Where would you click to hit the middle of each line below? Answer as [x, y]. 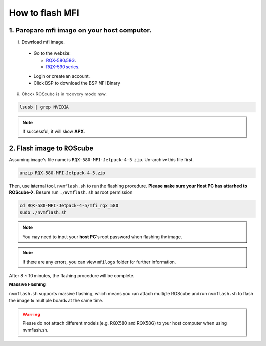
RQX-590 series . [63, 67]
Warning [31, 314]
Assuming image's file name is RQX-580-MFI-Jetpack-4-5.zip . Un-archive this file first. [101, 159]
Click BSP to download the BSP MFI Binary [77, 83]
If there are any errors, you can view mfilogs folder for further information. [99, 262]
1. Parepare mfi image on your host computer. [80, 30]
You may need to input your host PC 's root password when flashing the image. [102, 237]
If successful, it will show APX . [54, 131]
